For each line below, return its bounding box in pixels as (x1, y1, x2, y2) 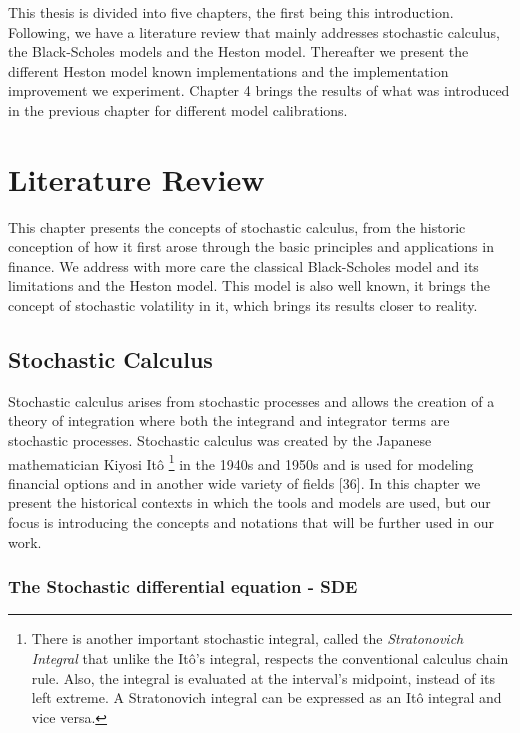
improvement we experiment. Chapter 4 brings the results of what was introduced (8, 80, 510, 101)
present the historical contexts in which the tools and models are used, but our (8, 492, 491, 513)
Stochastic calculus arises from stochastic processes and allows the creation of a (8, 390, 495, 411)
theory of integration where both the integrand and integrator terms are (8, 410, 450, 431)
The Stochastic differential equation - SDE (8, 574, 358, 599)
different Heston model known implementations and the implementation (8, 60, 449, 81)
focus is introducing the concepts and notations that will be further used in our (8, 512, 494, 533)
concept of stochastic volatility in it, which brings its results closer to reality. (8, 295, 478, 316)
